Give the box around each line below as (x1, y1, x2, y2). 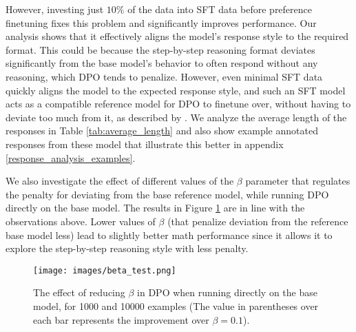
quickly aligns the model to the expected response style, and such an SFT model (6, 83, 346, 97)
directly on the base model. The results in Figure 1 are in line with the (6, 200, 305, 215)
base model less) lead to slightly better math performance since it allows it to (6, 227, 333, 242)
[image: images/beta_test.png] (33, 265, 176, 276)
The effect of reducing (33, 285, 125, 300)
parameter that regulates (245, 174, 350, 188)
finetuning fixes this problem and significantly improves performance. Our (6, 15, 317, 30)
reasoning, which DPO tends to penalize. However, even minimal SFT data (6, 69, 323, 83)
